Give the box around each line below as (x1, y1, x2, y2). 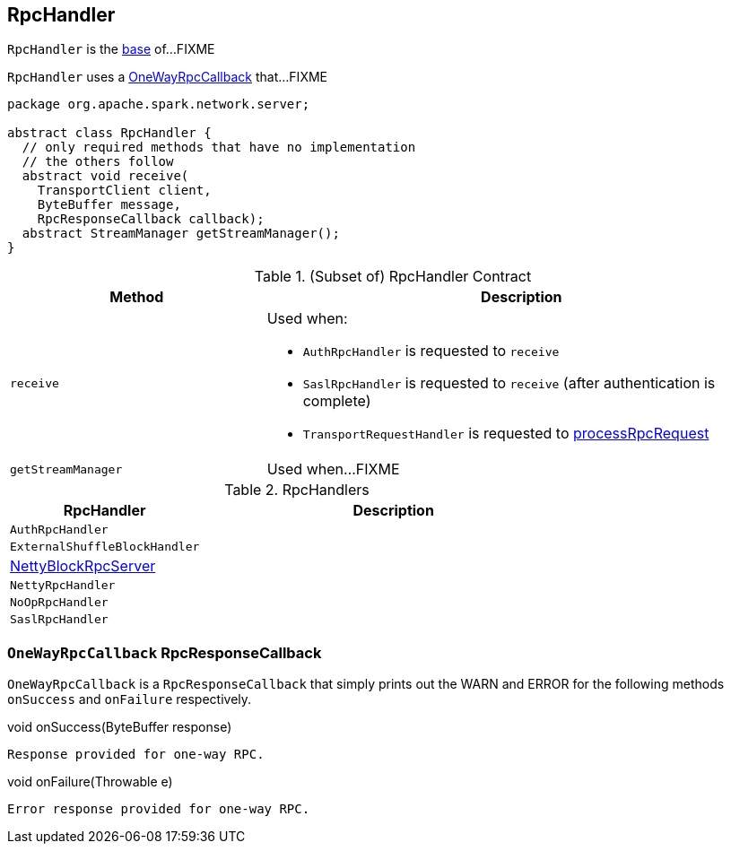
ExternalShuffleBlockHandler (10, 540, 200, 554)
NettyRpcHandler (10, 578, 116, 593)
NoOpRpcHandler (10, 595, 109, 610)
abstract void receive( (22, 169, 189, 184)
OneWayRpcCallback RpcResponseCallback (7, 643, 322, 662)
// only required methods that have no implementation (22, 140, 416, 155)
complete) (302, 392, 371, 411)
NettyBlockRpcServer (10, 557, 156, 576)
